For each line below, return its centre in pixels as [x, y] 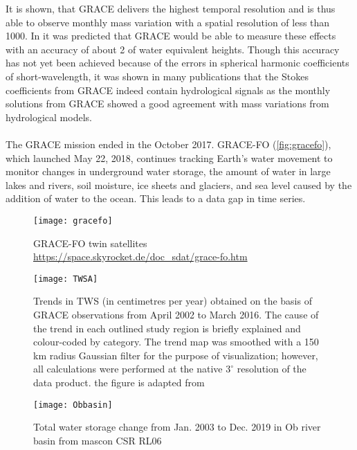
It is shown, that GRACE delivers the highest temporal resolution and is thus [171, 8]
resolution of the [272, 369]
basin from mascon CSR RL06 [98, 440]
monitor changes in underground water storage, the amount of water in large [168, 171]
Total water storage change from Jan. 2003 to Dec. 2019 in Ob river [177, 427]
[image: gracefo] [73, 220]
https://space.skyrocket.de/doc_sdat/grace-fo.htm [140, 256]
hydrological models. [49, 117]
